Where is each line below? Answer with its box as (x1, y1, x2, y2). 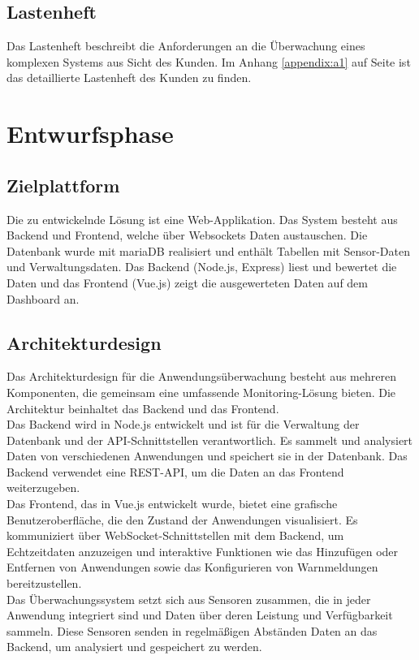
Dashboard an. (6, 290, 80, 307)
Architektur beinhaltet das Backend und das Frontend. (6, 399, 279, 416)
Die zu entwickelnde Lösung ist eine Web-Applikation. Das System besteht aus (6, 210, 398, 227)
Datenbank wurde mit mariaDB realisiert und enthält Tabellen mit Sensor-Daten (6, 242, 410, 259)
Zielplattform (6, 172, 120, 197)
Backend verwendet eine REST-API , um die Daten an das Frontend (6, 463, 344, 480)
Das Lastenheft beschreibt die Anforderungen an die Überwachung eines (6, 37, 365, 54)
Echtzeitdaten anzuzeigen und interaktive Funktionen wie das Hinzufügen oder (6, 542, 399, 559)
